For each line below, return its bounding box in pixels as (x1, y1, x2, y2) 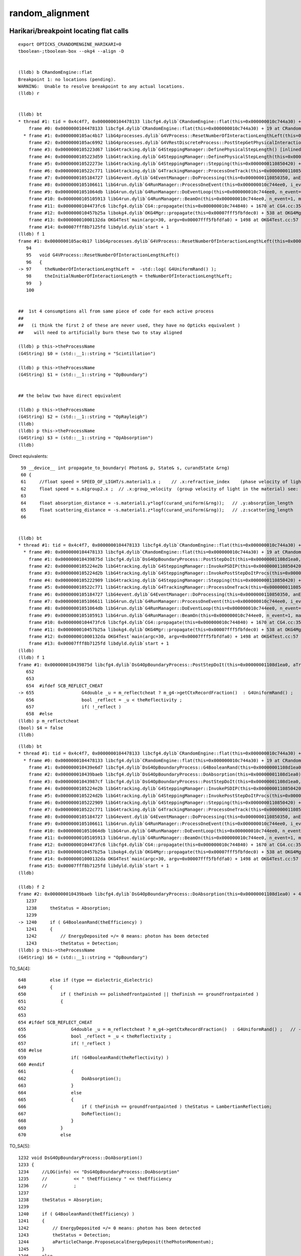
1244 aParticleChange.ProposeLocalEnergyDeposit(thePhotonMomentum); (18, 1239, 214, 1245)
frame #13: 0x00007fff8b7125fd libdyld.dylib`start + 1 (28, 641, 169, 647)
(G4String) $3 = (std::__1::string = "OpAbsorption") (18, 435, 153, 441)
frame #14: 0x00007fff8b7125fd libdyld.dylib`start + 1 (28, 224, 169, 230)
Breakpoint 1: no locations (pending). (18, 76, 116, 82)
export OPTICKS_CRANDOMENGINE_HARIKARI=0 (18, 41, 121, 47)
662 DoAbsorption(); (18, 1076, 121, 1081)
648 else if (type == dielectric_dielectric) (18, 977, 153, 983)
